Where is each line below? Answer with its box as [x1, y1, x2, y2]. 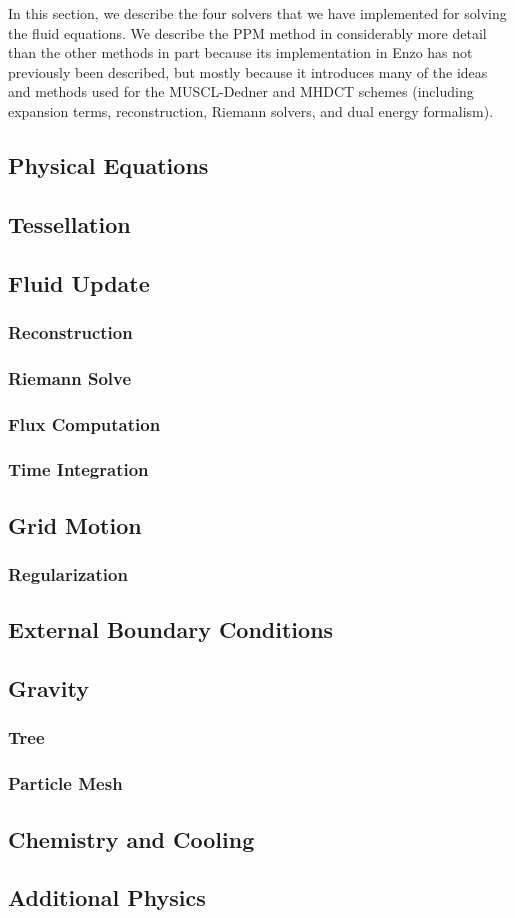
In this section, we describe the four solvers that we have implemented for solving [8, 3, 507, 23]
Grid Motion [8, 509, 142, 540]
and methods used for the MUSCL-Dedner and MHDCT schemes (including [8, 81, 474, 102]
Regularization [8, 561, 128, 586]
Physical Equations [8, 149, 209, 180]
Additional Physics [8, 882, 206, 913]
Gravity [8, 673, 89, 704]
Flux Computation [8, 411, 161, 436]
